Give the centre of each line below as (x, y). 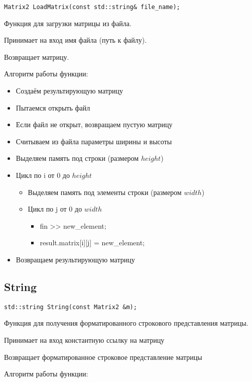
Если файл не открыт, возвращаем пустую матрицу (94, 124)
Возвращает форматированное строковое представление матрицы (103, 357)
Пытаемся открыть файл (53, 107)
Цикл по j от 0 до (55, 209)
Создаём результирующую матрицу (70, 91)
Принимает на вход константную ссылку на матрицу (84, 340)
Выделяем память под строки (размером (77, 158)
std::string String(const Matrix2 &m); (71, 307)
